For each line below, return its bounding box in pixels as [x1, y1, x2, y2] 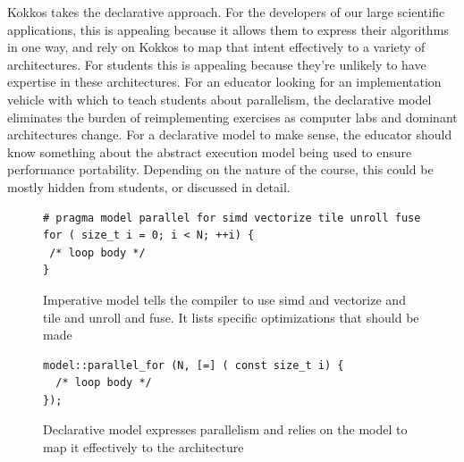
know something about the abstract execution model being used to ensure [7, 142, 412, 161]
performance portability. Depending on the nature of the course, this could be [7, 160, 434, 179]
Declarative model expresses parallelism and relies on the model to [43, 420, 408, 439]
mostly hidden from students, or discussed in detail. [7, 177, 291, 196]
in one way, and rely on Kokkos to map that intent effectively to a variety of [7, 38, 426, 56]
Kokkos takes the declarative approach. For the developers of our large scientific [7, 3, 445, 21]
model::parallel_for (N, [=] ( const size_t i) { [43, 358, 344, 372]
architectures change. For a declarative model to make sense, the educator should [7, 125, 452, 144]
